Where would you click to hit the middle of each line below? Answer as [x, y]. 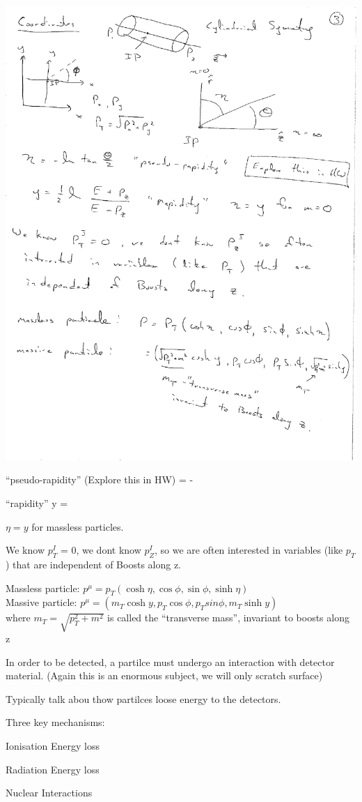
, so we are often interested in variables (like [249, 550]
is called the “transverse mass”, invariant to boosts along [228, 618]
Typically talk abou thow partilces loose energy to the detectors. [143, 698]
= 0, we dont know [101, 550]
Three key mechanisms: [55, 722]
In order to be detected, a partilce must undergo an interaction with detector [170, 661]
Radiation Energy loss [53, 769]
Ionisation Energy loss [53, 746]
